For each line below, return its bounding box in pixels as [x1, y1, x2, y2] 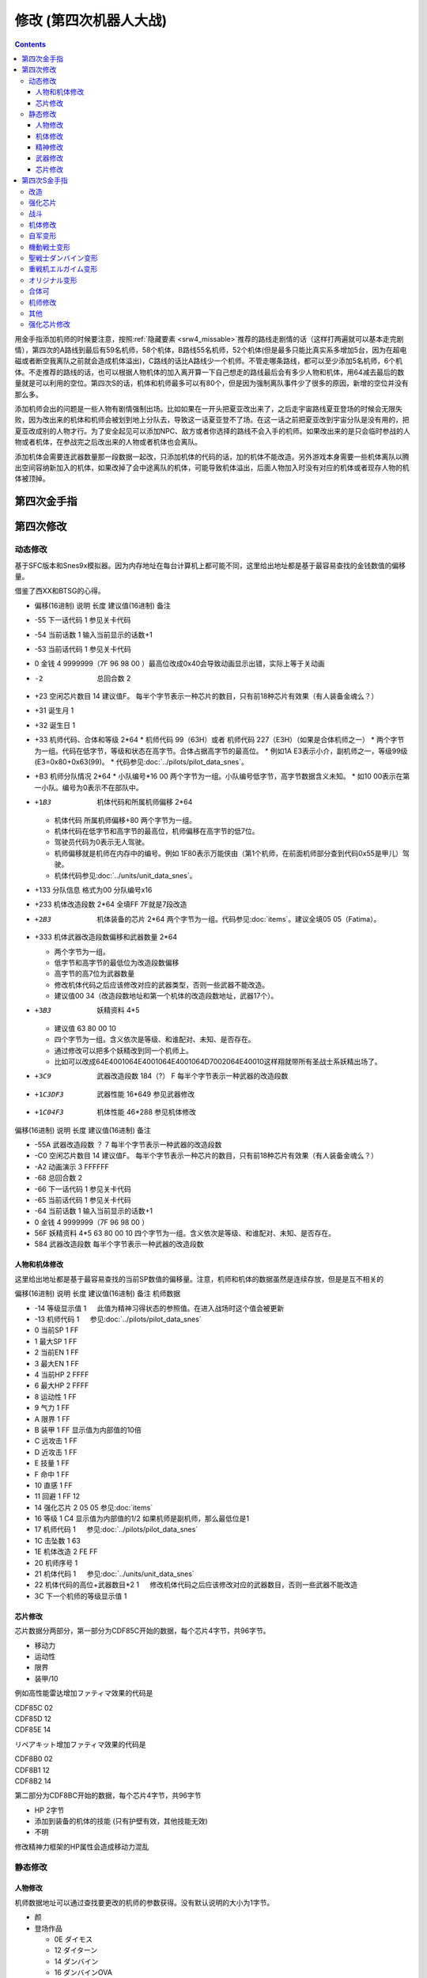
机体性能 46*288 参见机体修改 [96, 1108, 197, 1117]
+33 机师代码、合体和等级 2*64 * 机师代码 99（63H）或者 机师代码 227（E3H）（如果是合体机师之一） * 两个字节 [34, 735, 405, 745]
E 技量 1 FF [34, 1458, 70, 1468]
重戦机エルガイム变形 [28, 264, 98, 274]
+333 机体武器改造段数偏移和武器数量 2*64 [34, 932, 178, 942]
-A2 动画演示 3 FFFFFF [34, 1161, 110, 1171]
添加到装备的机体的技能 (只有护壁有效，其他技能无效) [34, 1817, 209, 1826]
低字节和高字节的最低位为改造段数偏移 [54, 957, 179, 967]
